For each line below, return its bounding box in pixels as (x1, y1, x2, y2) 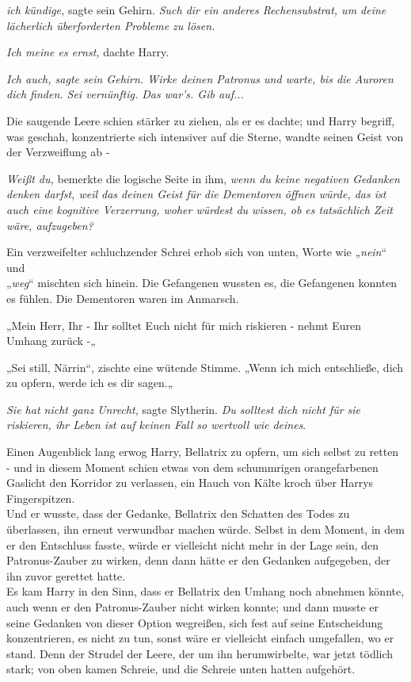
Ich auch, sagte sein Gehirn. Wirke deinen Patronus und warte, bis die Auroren (6, 70, 394, 86)
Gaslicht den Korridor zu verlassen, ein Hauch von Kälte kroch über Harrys (6, 474, 374, 491)
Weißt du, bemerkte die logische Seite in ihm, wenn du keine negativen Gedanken (6, 170, 400, 186)
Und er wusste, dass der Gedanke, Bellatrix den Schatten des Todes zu (6, 505, 350, 522)
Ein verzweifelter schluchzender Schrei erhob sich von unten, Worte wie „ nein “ (6, 243, 387, 260)
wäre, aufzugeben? (6, 216, 93, 233)
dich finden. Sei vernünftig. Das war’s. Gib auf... (6, 86, 244, 102)
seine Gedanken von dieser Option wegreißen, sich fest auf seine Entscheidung (6, 614, 383, 630)
